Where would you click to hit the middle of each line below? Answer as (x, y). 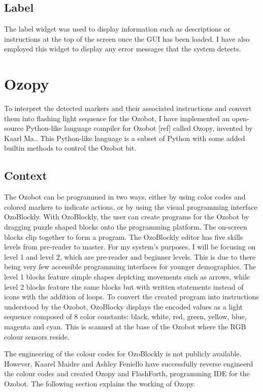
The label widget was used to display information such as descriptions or (117, 29)
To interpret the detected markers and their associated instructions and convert (128, 108)
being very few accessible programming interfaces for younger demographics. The (130, 267)
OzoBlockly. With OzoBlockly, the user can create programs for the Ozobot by (127, 217)
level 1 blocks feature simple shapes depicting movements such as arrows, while (127, 277)
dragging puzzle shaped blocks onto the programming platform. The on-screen (126, 227)
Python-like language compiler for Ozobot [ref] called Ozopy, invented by (139, 128)
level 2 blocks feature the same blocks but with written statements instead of (124, 286)
